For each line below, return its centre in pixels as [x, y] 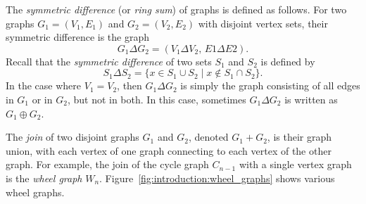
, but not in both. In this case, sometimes [157, 99]
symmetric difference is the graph [78, 37]
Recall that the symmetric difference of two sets [109, 61]
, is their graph [299, 137]
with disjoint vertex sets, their [263, 23]
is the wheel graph [44, 178]
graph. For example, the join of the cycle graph [107, 164]
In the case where [44, 85]
